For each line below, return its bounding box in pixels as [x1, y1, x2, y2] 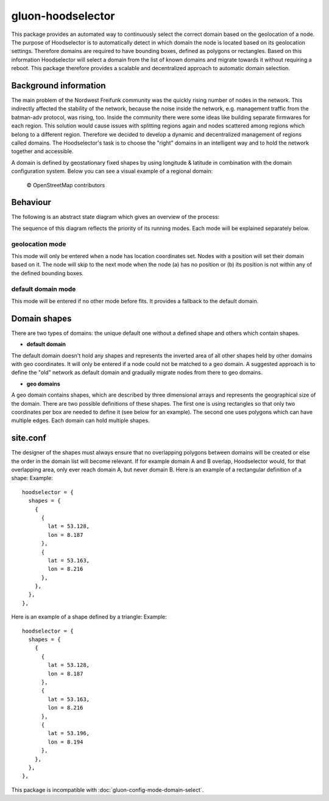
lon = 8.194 [48, 738, 83, 745]
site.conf [11, 433, 47, 444]
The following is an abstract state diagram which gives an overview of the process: [11, 214, 220, 221]
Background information [11, 80, 106, 91]
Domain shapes [11, 313, 72, 323]
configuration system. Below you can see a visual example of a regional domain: [11, 168, 213, 175]
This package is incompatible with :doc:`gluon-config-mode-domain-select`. [11, 786, 204, 793]
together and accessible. [11, 148, 74, 155]
